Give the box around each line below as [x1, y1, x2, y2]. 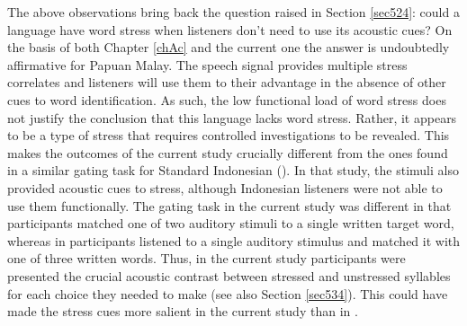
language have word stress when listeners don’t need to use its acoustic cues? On [7, 20, 453, 39]
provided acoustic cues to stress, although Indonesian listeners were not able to [7, 178, 443, 197]
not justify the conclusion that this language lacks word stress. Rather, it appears [7, 108, 457, 127]
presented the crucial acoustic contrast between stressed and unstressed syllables [7, 266, 451, 285]
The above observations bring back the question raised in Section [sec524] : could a [7, 3, 460, 21]
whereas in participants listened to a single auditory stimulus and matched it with [7, 231, 461, 250]
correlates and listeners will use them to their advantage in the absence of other [7, 73, 446, 92]
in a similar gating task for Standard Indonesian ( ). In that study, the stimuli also [7, 161, 459, 180]
